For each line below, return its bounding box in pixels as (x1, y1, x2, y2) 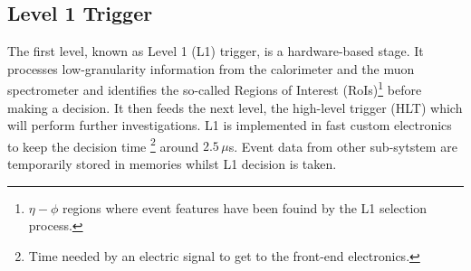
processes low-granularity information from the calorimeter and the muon (7, 59, 415, 78)
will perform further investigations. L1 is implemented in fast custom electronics (7, 116, 452, 135)
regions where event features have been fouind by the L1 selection (62, 198, 428, 217)
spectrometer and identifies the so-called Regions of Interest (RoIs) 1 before (7, 78, 422, 99)
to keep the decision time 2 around (7, 134, 199, 155)
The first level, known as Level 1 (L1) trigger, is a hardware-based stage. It (7, 42, 424, 61)
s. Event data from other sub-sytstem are (228, 136, 457, 155)
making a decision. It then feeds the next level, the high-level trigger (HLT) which (7, 98, 463, 117)
